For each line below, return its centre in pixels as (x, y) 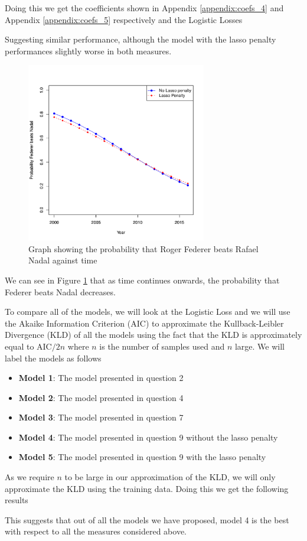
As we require (30, 477)
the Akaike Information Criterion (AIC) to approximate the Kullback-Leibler (144, 323)
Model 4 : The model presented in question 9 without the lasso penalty (148, 437)
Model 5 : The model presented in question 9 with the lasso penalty (142, 457)
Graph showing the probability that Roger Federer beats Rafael (143, 248)
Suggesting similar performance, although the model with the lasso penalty (141, 39)
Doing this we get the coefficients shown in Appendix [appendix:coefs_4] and (144, 8)
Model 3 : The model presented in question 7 (101, 417)
